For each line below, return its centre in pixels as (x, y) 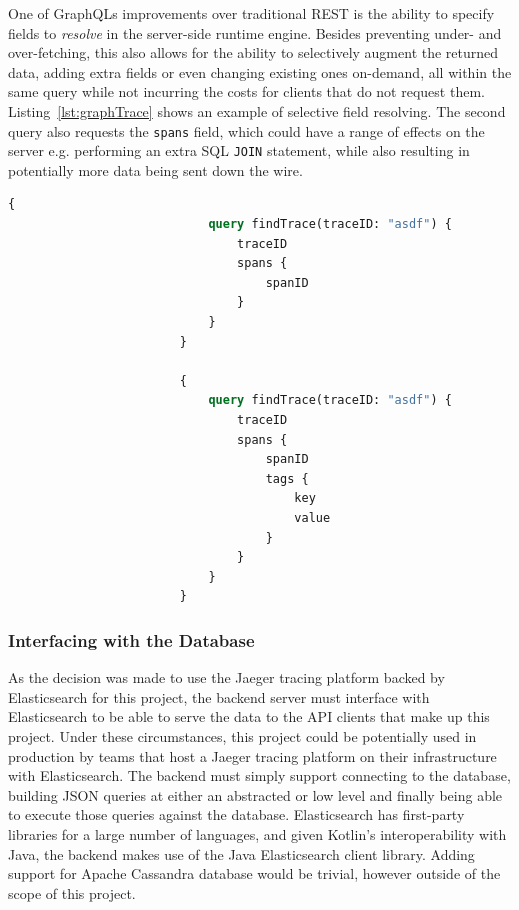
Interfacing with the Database (131, 639)
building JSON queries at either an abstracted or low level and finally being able (255, 794)
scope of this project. (72, 892)
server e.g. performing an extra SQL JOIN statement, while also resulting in (239, 150)
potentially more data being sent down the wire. (155, 169)
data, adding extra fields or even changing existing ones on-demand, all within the (260, 71)
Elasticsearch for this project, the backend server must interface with (219, 696)
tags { (287, 478)
